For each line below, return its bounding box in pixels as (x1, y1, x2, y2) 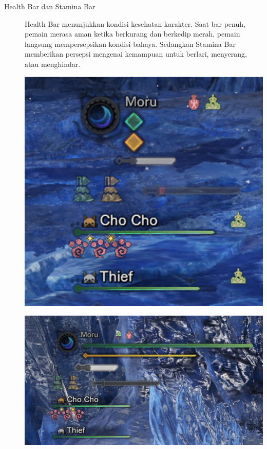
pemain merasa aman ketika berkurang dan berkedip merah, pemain (25, 28, 240, 39)
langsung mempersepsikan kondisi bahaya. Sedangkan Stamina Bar (25, 38, 236, 49)
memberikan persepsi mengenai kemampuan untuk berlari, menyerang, (25, 48, 247, 59)
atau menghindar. (25, 58, 81, 69)
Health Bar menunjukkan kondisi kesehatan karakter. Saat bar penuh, (25, 18, 245, 29)
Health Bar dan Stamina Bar (4, 1, 96, 11)
